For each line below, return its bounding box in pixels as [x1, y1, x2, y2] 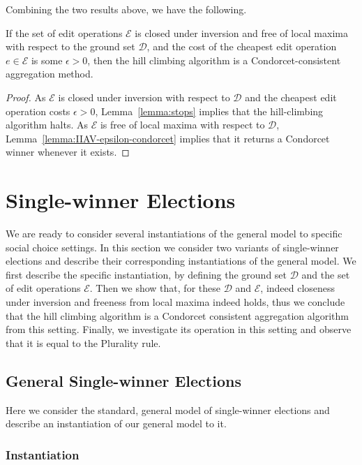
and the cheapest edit [245, 89, 337, 104]
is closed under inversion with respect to [58, 89, 230, 104]
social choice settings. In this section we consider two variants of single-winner [6, 239, 339, 254]
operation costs [6, 103, 70, 118]
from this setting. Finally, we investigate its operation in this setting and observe [6, 322, 352, 337]
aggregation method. [6, 66, 93, 81]
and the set [301, 267, 350, 281]
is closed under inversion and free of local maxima [135, 25, 348, 40]
